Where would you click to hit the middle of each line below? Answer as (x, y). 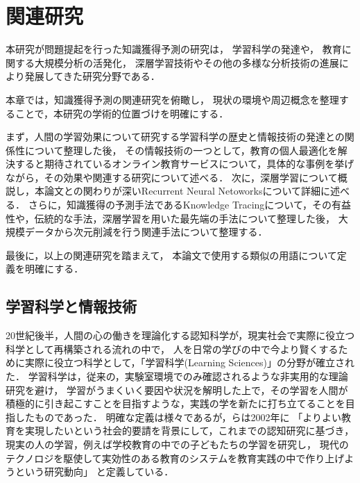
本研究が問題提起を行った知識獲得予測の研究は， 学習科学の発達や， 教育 (174, 49)
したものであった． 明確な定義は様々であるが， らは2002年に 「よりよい (178, 417)
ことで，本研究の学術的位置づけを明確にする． (122, 113)
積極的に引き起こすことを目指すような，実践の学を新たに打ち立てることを (175, 403)
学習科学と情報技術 (71, 306)
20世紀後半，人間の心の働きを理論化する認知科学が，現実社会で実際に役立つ (180, 335)
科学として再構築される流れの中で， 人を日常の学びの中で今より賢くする (172, 349)
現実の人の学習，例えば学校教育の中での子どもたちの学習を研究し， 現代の (177, 444)
